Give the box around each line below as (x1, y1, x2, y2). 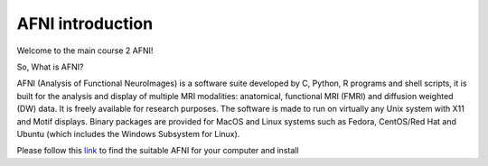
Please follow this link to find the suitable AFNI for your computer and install (16, 145, 299, 156)
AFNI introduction (16, 14, 154, 33)
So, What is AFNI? (16, 61, 84, 72)
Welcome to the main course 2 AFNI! (16, 45, 154, 56)
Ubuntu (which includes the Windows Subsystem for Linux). (16, 128, 240, 139)
